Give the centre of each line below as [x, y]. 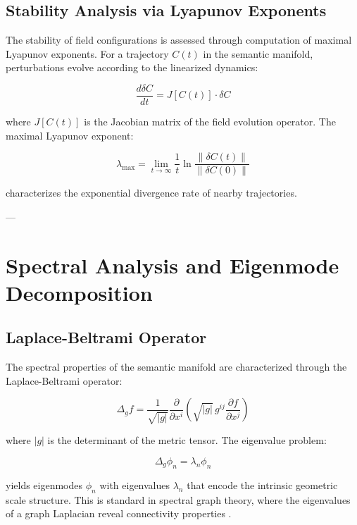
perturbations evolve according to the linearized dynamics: [132, 67]
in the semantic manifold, [258, 53]
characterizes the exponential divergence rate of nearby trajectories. [151, 193]
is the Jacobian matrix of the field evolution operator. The [210, 122]
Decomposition [79, 292]
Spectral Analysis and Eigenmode [173, 265]
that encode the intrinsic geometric [262, 484]
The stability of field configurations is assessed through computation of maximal [179, 40]
